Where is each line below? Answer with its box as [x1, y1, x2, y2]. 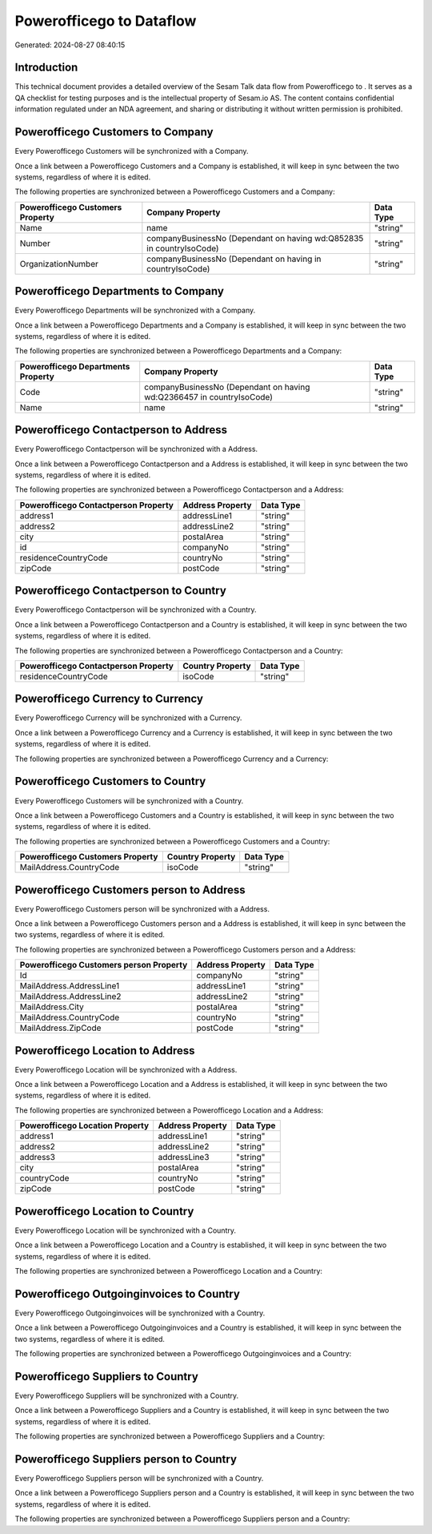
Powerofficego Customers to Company [14, 125, 214, 139]
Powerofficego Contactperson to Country [14, 584, 227, 598]
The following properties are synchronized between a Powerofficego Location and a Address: [14, 1105, 324, 1115]
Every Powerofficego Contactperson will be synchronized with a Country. [14, 605, 257, 614]
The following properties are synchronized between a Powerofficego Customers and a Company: [14, 187, 335, 196]
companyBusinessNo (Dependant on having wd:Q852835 [146, 232, 364, 244]
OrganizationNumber [19, 258, 99, 269]
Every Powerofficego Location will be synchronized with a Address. [14, 1065, 238, 1074]
